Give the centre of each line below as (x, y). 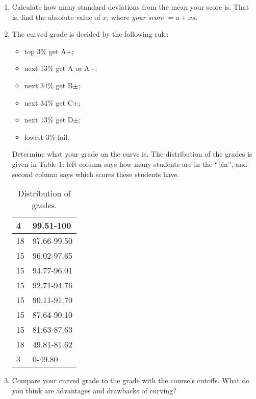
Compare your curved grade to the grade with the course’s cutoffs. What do (131, 380)
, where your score (135, 17)
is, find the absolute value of (56, 17)
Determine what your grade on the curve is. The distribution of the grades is (132, 154)
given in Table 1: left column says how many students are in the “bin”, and (130, 164)
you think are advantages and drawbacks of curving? (94, 390)
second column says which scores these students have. (96, 174)
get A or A (73, 68)
